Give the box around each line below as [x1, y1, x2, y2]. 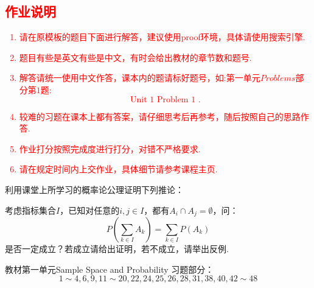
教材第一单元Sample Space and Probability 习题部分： [5, 262, 214, 275]
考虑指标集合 [5, 203, 56, 216]
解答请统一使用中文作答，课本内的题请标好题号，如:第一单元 [19, 71, 260, 84]
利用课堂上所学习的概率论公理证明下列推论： [5, 183, 184, 195]
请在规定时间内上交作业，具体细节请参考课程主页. [19, 163, 218, 175]
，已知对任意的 [60, 203, 120, 216]
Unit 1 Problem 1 [130, 95, 196, 104]
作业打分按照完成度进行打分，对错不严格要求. [19, 142, 201, 155]
